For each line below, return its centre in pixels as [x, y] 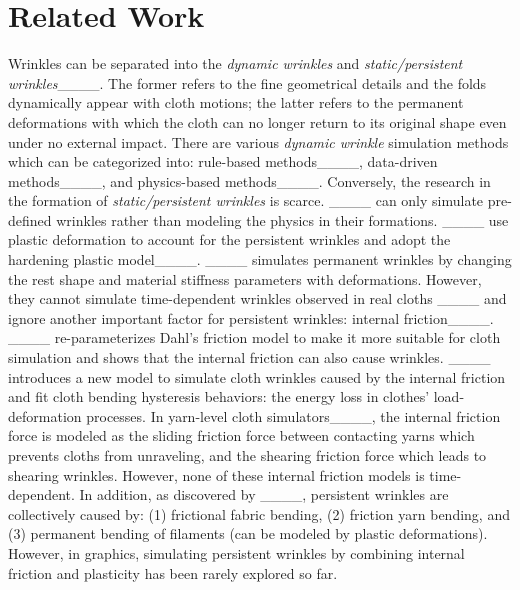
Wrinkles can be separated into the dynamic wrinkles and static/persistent [235, 63]
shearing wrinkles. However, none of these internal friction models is [216, 474]
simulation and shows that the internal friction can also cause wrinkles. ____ [249, 357]
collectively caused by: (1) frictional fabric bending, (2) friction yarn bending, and [259, 513]
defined [30, 219]
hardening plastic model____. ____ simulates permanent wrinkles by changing [260, 259]
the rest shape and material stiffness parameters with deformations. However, [245, 278]
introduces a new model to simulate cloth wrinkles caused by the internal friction [257, 376]
